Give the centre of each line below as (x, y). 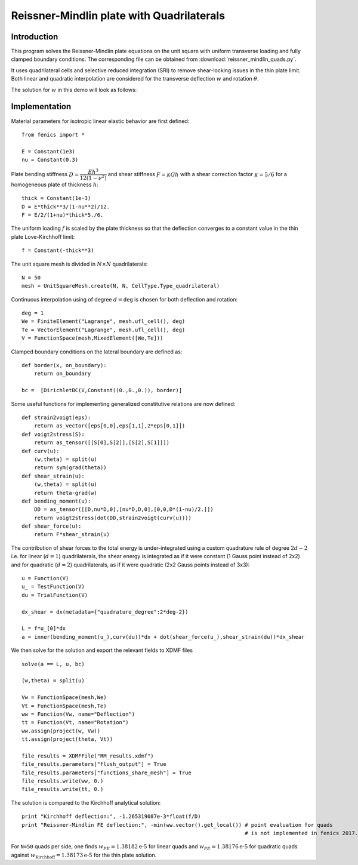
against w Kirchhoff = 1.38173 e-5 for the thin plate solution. (84, 855)
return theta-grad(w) (66, 493)
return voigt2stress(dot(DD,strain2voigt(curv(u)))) (113, 518)
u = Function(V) (45, 578)
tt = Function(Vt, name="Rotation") (75, 723)
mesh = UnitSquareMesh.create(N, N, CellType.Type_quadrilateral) (121, 286)
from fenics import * (53, 135)
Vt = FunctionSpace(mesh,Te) (64, 706)
